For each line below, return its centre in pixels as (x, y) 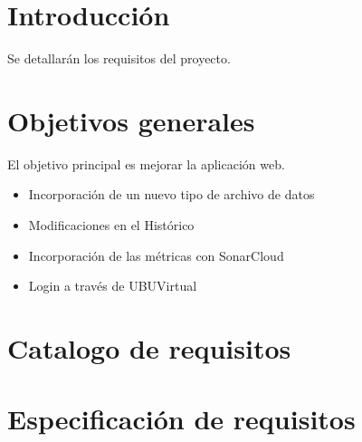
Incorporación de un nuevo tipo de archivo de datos (171, 194)
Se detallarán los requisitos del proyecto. (119, 58)
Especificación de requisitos (181, 419)
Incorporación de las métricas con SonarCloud (156, 255)
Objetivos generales (131, 120)
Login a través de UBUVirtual (113, 286)
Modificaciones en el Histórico (111, 225)
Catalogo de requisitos (149, 348)
